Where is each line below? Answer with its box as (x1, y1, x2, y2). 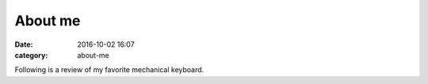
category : (14, 50, 48, 59)
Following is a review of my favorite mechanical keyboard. (14, 65, 204, 74)
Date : (14, 40, 33, 49)
